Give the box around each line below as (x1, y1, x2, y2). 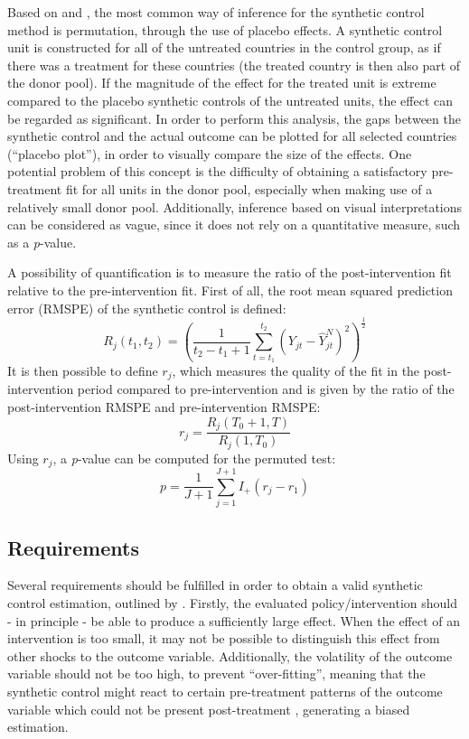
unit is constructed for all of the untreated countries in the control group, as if (7, 38, 441, 57)
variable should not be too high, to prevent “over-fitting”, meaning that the (7, 664, 426, 683)
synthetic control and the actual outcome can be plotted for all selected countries (7, 126, 457, 145)
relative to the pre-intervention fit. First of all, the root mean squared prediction (7, 280, 453, 299)
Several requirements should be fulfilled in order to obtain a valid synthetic (7, 575, 423, 594)
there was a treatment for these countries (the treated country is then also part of (7, 55, 461, 74)
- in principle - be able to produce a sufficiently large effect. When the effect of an (7, 611, 461, 630)
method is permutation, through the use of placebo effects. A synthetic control (7, 20, 443, 39)
